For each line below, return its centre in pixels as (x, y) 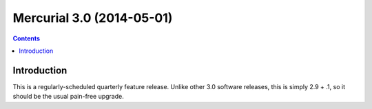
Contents (27, 38)
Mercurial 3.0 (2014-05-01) (93, 18)
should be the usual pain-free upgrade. (68, 97)
